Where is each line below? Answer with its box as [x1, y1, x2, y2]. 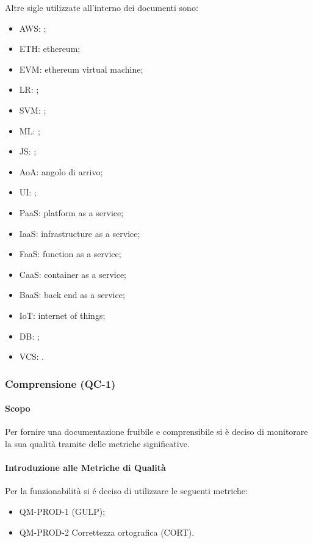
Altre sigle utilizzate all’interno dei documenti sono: [5, 1, 198, 13]
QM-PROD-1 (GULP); [19, 505, 106, 517]
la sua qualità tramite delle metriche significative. [5, 437, 190, 450]
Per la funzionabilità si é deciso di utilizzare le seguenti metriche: [5, 484, 248, 497]
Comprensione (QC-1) [5, 376, 116, 391]
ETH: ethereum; [19, 42, 81, 55]
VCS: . [19, 350, 45, 363]
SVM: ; [19, 103, 46, 116]
